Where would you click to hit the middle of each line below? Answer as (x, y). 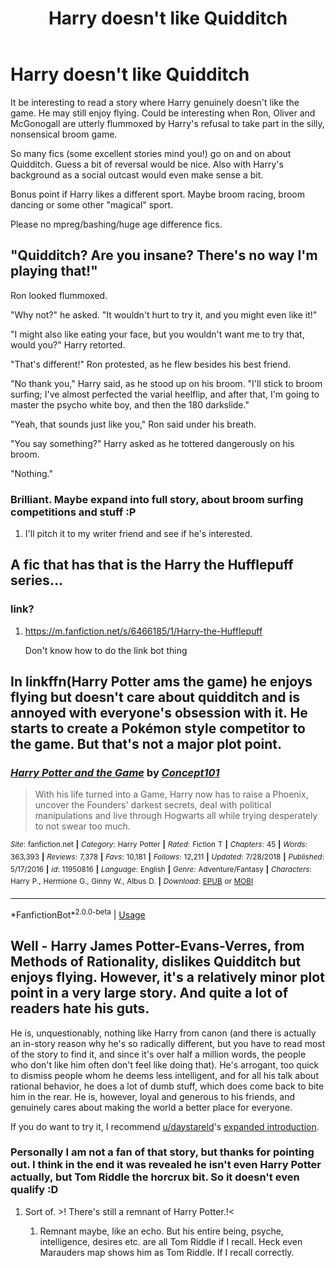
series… (36, 580)
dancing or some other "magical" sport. (92, 204)
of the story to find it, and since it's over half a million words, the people (158, 1054)
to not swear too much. (82, 826)
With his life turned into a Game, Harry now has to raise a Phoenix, (171, 794)
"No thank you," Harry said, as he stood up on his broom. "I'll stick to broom (166, 383)
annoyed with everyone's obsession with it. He (159, 713)
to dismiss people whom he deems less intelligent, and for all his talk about (164, 1075)
